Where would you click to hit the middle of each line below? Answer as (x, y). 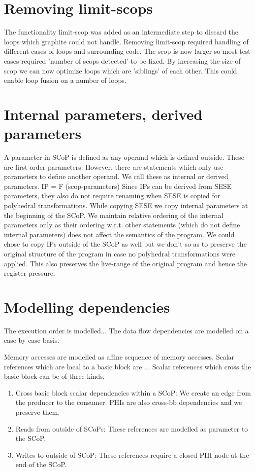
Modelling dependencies (87, 307)
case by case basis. (32, 340)
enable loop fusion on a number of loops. (65, 80)
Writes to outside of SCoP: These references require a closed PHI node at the (132, 454)
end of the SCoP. (41, 464)
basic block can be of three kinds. (54, 376)
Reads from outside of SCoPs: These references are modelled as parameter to (132, 428)
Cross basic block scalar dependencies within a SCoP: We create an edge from (133, 392)
